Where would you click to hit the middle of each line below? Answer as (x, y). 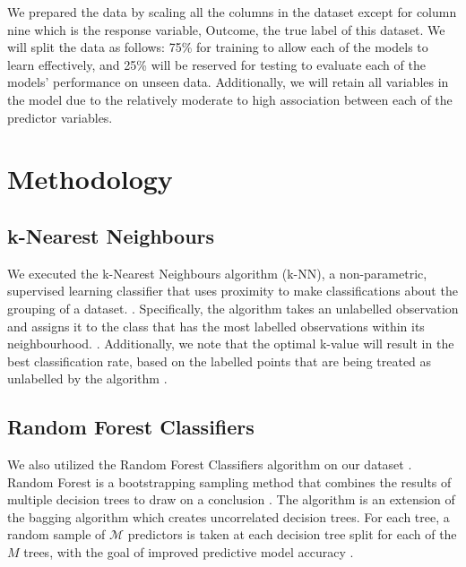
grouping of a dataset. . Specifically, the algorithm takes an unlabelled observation (233, 308)
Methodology (90, 179)
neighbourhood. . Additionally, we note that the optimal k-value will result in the (231, 344)
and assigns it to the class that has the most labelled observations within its (216, 326)
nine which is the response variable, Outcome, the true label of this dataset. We (226, 29)
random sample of (56, 534)
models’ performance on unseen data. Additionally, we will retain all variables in (228, 82)
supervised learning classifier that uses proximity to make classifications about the (233, 291)
